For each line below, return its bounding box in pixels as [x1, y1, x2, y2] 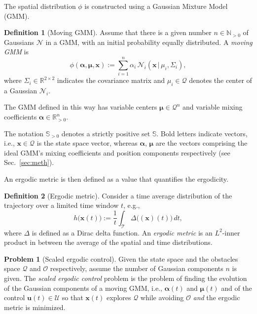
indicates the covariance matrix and [57, 75, 165, 85]
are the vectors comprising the [155, 138, 248, 148]
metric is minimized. [4, 302, 66, 312]
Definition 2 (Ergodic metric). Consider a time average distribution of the [4, 190, 232, 200]
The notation [4, 128, 44, 138]
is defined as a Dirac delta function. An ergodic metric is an [32, 227, 213, 237]
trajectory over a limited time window [4, 200, 119, 210]
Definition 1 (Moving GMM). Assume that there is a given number [4, 27, 212, 38]
